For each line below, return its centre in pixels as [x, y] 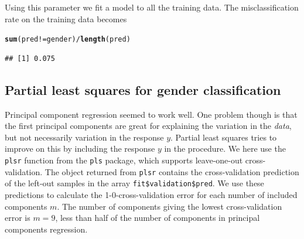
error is [18, 218]
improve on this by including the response [80, 148]
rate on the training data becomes [66, 18]
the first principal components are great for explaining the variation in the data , [148, 126]
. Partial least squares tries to [224, 137]
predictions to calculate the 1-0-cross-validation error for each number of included [151, 194]
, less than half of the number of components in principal [158, 218]
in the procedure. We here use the [225, 148]
